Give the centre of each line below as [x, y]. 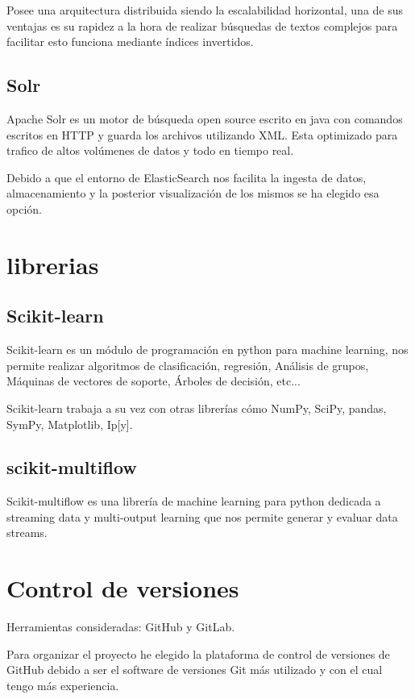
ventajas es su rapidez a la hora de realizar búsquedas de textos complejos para [202, 25]
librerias [53, 264]
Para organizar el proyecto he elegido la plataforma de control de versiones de [198, 653]
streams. [27, 533]
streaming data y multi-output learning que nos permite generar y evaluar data [202, 516]
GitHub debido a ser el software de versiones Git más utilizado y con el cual [195, 670]
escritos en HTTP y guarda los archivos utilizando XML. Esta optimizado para [202, 134]
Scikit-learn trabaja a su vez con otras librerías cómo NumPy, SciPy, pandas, [197, 408]
